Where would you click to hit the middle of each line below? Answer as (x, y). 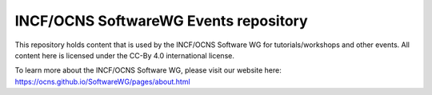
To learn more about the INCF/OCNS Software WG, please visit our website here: (148, 70)
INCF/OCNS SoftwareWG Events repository (161, 21)
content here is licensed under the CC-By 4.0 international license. (125, 55)
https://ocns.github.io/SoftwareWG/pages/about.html (103, 81)
